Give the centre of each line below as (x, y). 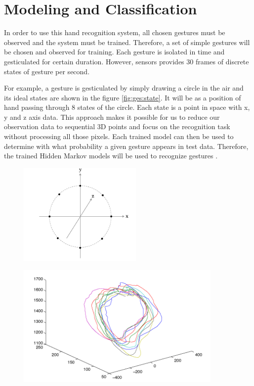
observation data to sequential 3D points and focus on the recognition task (117, 126)
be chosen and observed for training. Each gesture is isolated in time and (114, 52)
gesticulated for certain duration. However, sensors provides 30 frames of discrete (127, 61)
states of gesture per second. (47, 71)
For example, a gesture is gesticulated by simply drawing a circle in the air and (124, 88)
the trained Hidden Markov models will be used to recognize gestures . (111, 156)
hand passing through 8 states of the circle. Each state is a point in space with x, (127, 107)
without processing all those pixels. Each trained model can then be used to (119, 136)
